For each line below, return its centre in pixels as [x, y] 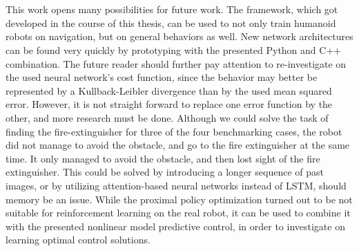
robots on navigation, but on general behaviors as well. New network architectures [179, 36]
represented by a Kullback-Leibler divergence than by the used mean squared [169, 90]
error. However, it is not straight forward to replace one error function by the [169, 104]
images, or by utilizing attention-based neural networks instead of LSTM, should [176, 185]
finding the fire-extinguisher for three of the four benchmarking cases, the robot [174, 131]
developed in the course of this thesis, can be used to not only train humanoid [171, 22]
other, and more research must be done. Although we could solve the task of [167, 117]
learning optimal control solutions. [78, 240]
